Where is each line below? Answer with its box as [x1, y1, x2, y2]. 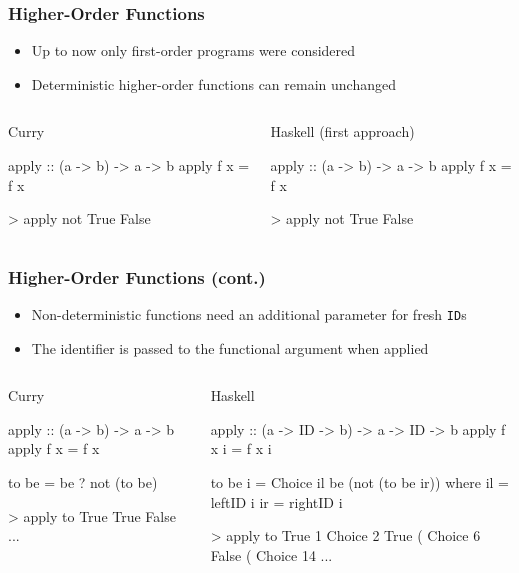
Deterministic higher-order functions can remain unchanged [31, 73, 396, 94]
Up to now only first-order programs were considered [31, 40, 356, 61]
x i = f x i [210, 438, 272, 459]
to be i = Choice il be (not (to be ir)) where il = [210, 472, 509, 493]
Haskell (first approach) [270, 121, 415, 142]
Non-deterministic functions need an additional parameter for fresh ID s [31, 304, 467, 324]
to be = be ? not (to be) [8, 472, 158, 493]
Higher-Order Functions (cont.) [8, 264, 266, 289]
